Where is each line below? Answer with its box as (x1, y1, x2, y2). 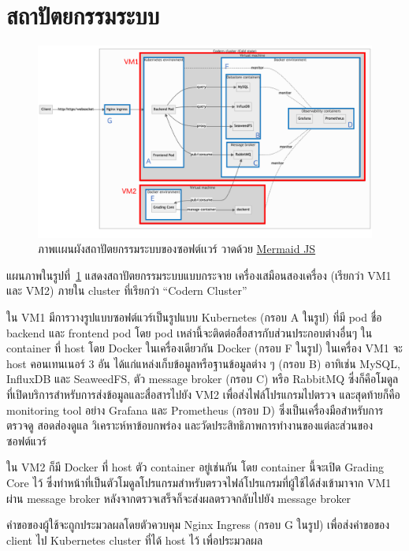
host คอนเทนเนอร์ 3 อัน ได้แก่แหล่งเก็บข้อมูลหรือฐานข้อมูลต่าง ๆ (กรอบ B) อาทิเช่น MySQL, (6, 355, 400, 371)
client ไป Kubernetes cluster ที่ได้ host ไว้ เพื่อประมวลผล (6, 531, 263, 548)
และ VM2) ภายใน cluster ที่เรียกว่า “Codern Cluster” (6, 282, 247, 299)
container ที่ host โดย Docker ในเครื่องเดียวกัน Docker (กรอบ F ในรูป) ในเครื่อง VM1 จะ (6, 340, 403, 356)
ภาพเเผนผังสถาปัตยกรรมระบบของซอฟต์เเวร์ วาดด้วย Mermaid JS (38, 240, 316, 257)
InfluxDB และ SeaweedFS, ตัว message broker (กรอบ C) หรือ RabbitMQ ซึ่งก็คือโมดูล (6, 370, 399, 387)
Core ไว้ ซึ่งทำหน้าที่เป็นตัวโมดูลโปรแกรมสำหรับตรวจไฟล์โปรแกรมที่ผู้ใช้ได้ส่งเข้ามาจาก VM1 (6, 474, 392, 490)
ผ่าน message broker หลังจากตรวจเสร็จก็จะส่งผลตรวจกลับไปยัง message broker (6, 490, 351, 506)
